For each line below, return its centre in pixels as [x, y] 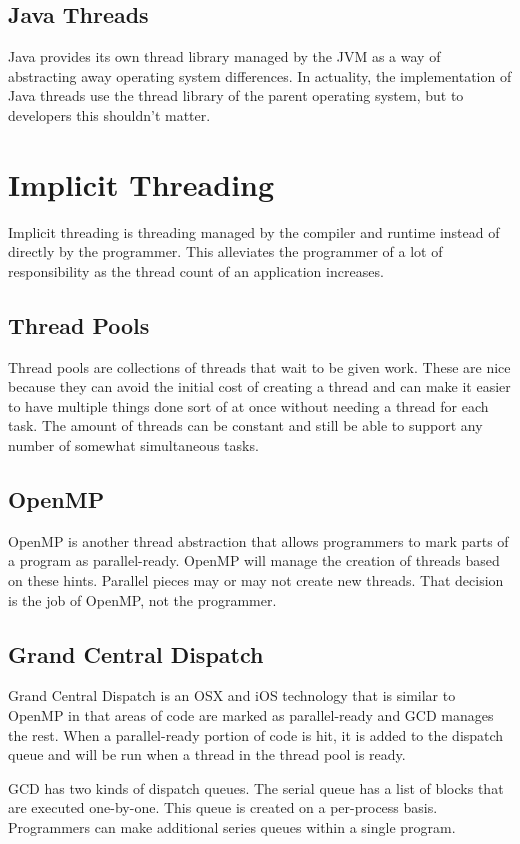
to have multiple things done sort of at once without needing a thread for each [248, 405]
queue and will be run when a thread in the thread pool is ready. [207, 754]
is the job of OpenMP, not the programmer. [142, 599]
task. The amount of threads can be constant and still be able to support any [245, 425]
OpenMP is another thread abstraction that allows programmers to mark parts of [258, 540]
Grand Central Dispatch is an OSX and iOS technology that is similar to [232, 695]
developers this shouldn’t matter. [109, 114]
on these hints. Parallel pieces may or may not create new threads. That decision [256, 580]
